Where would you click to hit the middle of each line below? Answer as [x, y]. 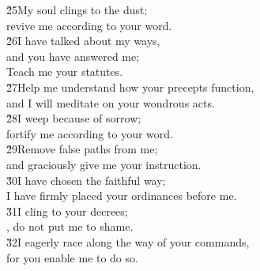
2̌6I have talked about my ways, [83, 41]
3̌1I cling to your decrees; [67, 211]
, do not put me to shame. [70, 226]
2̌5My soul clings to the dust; [77, 9]
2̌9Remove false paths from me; [82, 149]
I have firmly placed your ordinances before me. [122, 196]
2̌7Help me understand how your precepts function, [130, 87]
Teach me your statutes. [65, 72]
